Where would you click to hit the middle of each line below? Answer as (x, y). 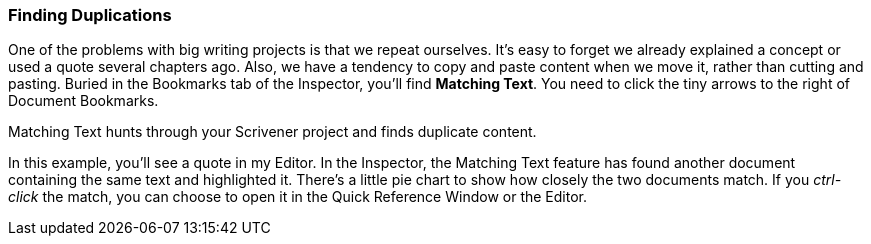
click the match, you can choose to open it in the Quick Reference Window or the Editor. (297, 197)
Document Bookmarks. (83, 101)
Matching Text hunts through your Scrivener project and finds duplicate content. (272, 132)
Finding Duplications (90, 15)
